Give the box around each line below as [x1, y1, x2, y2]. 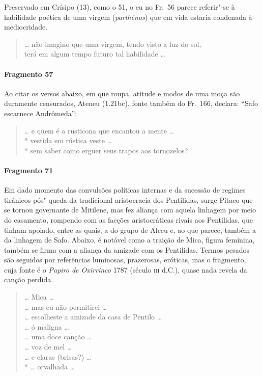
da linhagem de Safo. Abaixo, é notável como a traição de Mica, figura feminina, [4, 234, 255, 245]
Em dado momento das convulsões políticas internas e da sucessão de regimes [4, 184, 246, 195]
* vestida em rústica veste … [24, 135, 112, 146]
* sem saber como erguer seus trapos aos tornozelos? [24, 145, 188, 155]
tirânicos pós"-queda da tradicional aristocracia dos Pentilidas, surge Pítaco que [4, 194, 253, 205]
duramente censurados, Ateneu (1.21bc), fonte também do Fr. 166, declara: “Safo [4, 98, 258, 109]
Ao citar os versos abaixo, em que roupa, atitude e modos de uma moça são [4, 88, 240, 98]
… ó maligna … [24, 321, 69, 332]
